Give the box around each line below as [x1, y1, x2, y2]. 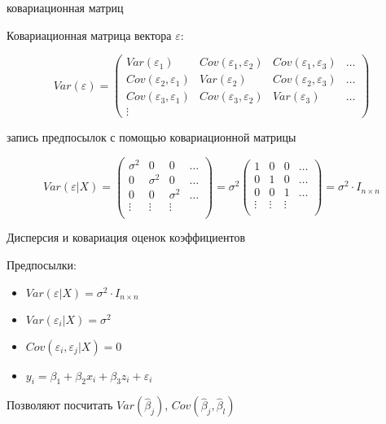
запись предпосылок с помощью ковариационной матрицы [7, 129, 296, 146]
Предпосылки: [7, 256, 77, 273]
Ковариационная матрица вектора [7, 26, 172, 43]
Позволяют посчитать [7, 396, 113, 413]
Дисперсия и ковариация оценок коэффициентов [7, 229, 246, 246]
